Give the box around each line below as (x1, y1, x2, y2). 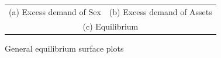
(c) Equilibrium (82, 20, 139, 32)
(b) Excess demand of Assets (109, 5, 212, 17)
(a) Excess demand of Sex (9, 5, 101, 17)
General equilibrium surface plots (5, 42, 124, 54)
